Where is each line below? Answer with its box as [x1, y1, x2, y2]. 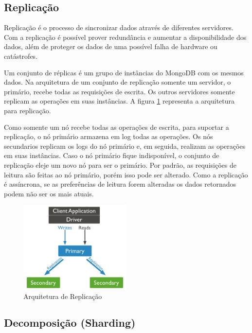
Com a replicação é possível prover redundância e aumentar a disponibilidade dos [4, 32, 247, 42]
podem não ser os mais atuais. [4, 188, 94, 198]
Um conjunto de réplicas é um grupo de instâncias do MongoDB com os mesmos [4, 67, 244, 77]
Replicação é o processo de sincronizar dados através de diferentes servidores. [4, 22, 234, 33]
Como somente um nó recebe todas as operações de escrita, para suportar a [4, 122, 229, 132]
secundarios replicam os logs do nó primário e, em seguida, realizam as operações [4, 140, 246, 151]
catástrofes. [4, 51, 38, 61]
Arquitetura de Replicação [23, 291, 102, 301]
